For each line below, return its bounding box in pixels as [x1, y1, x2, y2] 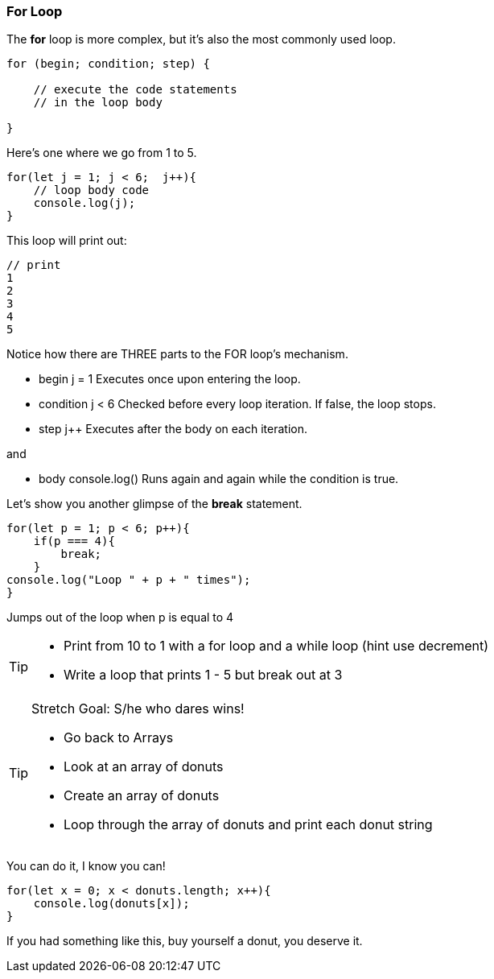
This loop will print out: [6, 233, 127, 248]
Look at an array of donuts [64, 758, 224, 775]
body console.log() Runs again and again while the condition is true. [39, 472, 399, 486]
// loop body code [33, 184, 150, 197]
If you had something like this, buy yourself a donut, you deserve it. [6, 934, 363, 948]
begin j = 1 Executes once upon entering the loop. [39, 372, 301, 386]
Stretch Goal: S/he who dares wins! [31, 700, 245, 717]
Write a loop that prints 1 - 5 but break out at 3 [64, 667, 343, 684]
